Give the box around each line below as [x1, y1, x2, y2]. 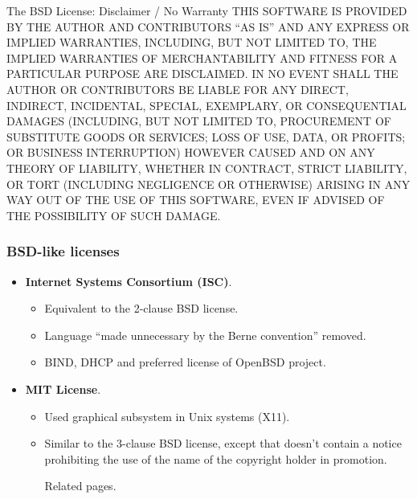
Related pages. [44, 477, 117, 494]
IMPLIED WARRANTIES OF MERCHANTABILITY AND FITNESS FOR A [6, 49, 398, 66]
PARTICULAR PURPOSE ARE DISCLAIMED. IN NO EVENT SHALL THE [6, 65, 399, 82]
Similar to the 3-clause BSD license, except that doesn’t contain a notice [44, 435, 402, 452]
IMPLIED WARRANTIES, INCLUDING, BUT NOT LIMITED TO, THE [6, 34, 377, 51]
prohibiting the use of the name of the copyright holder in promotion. [44, 450, 387, 467]
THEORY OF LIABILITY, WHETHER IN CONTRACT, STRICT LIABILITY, [6, 159, 407, 176]
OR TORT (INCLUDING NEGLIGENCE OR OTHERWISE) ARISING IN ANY [6, 175, 411, 192]
